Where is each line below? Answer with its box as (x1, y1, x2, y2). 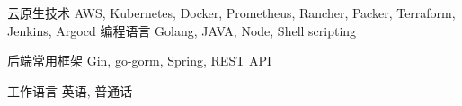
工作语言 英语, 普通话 (7, 81, 133, 100)
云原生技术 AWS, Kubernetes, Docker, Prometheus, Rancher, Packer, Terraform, (7, 4, 456, 22)
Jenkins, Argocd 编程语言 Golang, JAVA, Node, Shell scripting (7, 21, 357, 40)
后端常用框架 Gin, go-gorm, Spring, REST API (7, 51, 272, 70)
